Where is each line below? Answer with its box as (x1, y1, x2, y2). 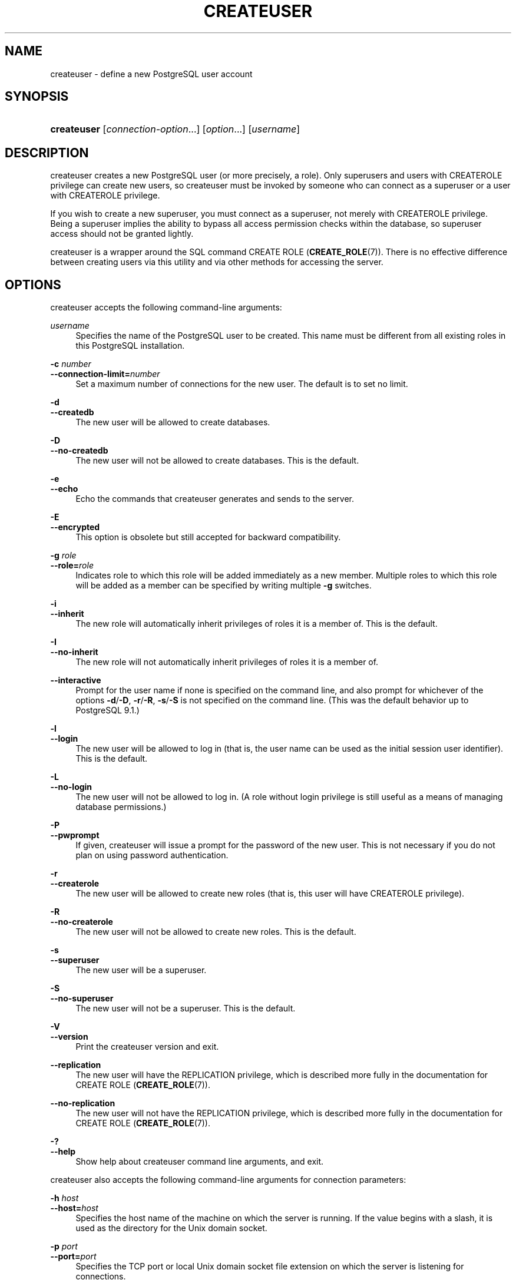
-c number (50, 359, 91, 369)
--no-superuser (50, 993, 114, 1004)
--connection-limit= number (50, 369, 160, 379)
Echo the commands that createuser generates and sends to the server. (75, 494, 354, 504)
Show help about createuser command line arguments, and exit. (75, 1156, 324, 1167)
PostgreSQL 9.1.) (75, 705, 140, 716)
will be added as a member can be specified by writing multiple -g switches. (75, 580, 372, 591)
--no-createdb (50, 445, 108, 456)
